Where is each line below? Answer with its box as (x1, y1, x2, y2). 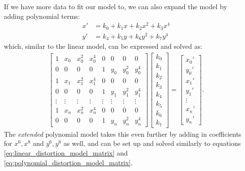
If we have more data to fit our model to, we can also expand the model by (4, 1, 227, 11)
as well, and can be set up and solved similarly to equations (64, 138, 241, 148)
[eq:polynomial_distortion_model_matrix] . (4, 157, 133, 167)
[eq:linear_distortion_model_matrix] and (4, 148, 128, 157)
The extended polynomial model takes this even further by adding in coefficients (4, 128, 242, 139)
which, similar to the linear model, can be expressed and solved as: (4, 41, 202, 51)
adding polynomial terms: (4, 11, 80, 21)
